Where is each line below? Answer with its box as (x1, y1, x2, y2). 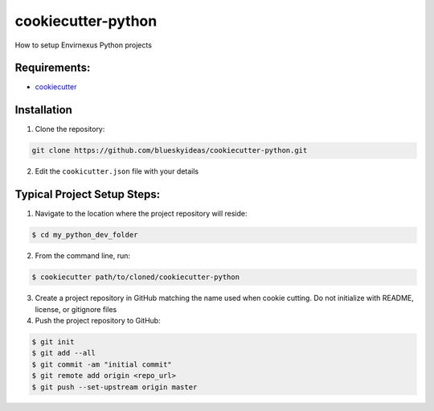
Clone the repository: (35, 125, 105, 134)
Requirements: (14, 61, 91, 75)
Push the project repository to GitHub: (35, 315, 161, 325)
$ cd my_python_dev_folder (31, 230, 138, 240)
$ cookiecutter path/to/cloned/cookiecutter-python (31, 273, 240, 282)
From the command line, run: (35, 251, 131, 261)
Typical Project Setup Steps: (14, 187, 161, 201)
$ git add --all (31, 348, 96, 358)
